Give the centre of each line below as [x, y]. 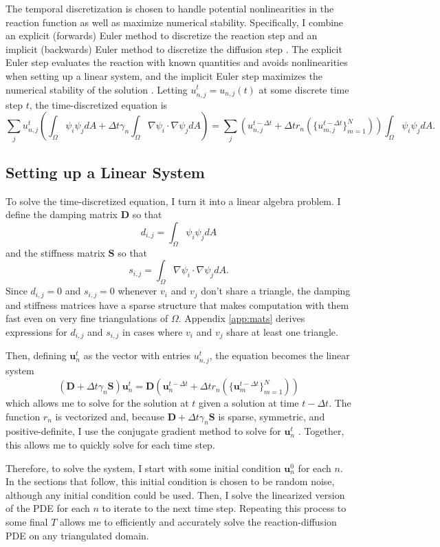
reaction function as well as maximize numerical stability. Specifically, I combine [175, 22]
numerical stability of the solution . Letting [97, 89]
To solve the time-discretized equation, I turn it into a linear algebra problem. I [173, 201]
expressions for [36, 331]
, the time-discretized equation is [98, 104]
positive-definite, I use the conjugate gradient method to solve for [143, 431]
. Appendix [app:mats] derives [242, 318]
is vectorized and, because [110, 416]
